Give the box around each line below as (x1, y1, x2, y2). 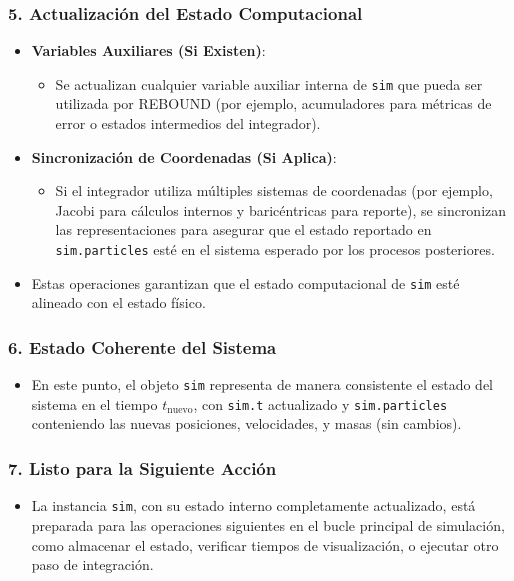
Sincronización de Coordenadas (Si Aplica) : (31, 146, 337, 167)
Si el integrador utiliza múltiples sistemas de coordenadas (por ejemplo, (55, 180, 493, 201)
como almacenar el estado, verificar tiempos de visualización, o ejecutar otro (31, 534, 499, 555)
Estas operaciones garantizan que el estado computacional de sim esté (31, 272, 460, 293)
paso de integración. (31, 554, 154, 575)
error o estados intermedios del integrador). (55, 113, 321, 134)
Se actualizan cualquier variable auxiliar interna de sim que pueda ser (55, 73, 483, 94)
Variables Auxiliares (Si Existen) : (31, 40, 266, 61)
